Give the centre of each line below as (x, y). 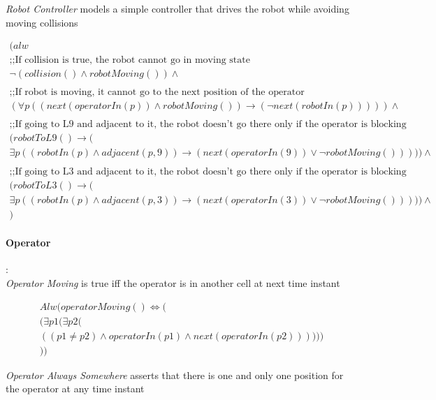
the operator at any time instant (75, 388)
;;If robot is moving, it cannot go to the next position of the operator (157, 92)
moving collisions (42, 22)
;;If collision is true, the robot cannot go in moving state (130, 60)
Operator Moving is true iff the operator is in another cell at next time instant (173, 283)
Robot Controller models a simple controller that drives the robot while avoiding (177, 8)
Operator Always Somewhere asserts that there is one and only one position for (175, 375)
